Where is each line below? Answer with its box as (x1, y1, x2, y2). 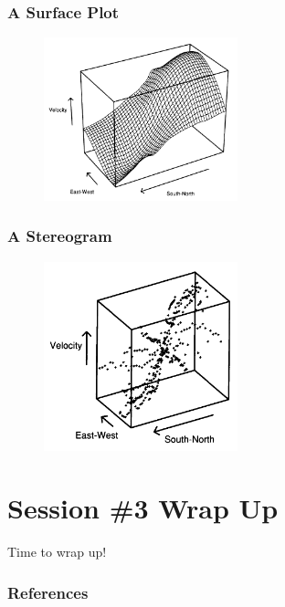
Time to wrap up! (7, 542, 107, 561)
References (7, 581, 89, 603)
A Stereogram (7, 225, 112, 247)
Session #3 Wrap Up (7, 489, 279, 527)
